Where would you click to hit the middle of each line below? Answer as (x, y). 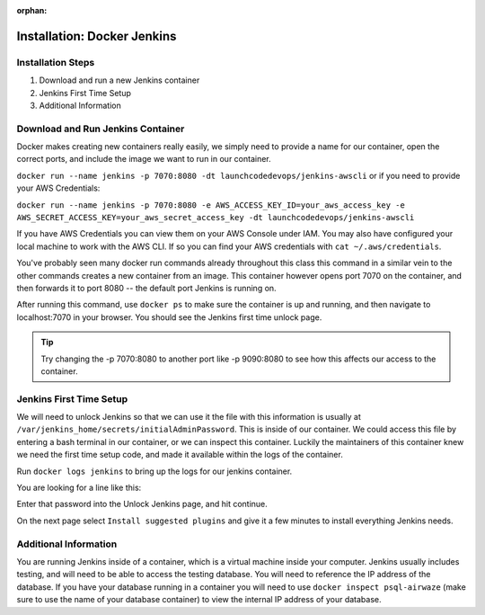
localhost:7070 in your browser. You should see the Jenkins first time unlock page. (169, 317)
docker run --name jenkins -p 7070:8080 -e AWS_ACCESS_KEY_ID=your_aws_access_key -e (211, 205)
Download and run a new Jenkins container (119, 80)
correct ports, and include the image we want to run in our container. (144, 159)
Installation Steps (56, 62)
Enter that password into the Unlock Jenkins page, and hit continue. (142, 504)
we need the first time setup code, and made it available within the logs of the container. (180, 455)
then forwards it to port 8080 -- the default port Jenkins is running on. (147, 288)
